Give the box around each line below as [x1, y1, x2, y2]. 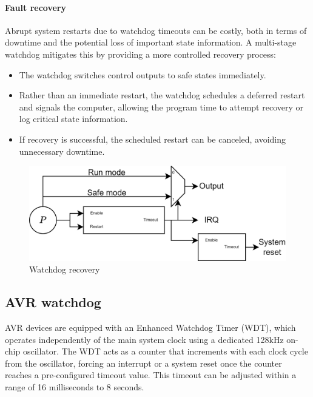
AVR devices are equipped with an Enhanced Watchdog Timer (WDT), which [5, 321, 296, 334]
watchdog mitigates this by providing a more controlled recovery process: [5, 47, 276, 60]
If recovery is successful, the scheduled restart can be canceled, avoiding [19, 132, 286, 145]
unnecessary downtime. [19, 144, 105, 157]
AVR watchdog [5, 293, 101, 311]
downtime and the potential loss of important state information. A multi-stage [5, 36, 297, 49]
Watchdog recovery [29, 263, 100, 276]
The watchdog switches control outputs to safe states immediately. [19, 68, 266, 81]
